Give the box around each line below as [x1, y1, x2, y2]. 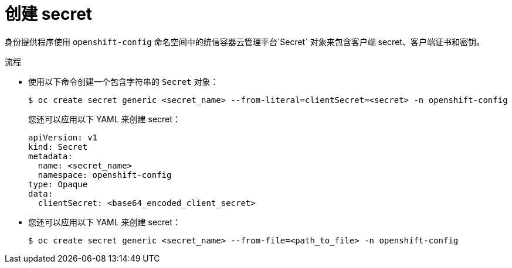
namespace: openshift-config [38, 170, 172, 180]
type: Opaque [28, 179, 88, 189]
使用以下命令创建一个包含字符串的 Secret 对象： [28, 76, 219, 87]
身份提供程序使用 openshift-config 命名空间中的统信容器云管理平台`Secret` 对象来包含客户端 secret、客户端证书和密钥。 [5, 36, 484, 47]
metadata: [28, 151, 73, 161]
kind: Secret [28, 142, 88, 152]
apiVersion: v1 [28, 132, 98, 142]
